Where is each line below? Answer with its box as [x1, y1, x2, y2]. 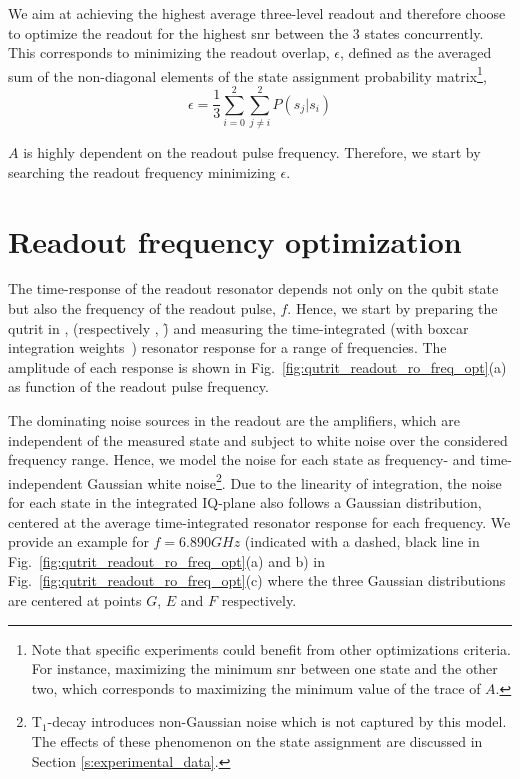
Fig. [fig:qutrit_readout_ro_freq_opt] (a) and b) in [8, 550, 326, 571]
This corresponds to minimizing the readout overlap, [8, 42, 330, 63]
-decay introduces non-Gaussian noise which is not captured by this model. [47, 711, 507, 732]
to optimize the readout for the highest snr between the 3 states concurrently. [8, 22, 484, 43]
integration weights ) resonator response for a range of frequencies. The [8, 337, 447, 358]
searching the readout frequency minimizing [8, 161, 276, 182]
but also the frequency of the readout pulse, [8, 298, 276, 319]
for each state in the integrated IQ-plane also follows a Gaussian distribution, [8, 492, 482, 513]
